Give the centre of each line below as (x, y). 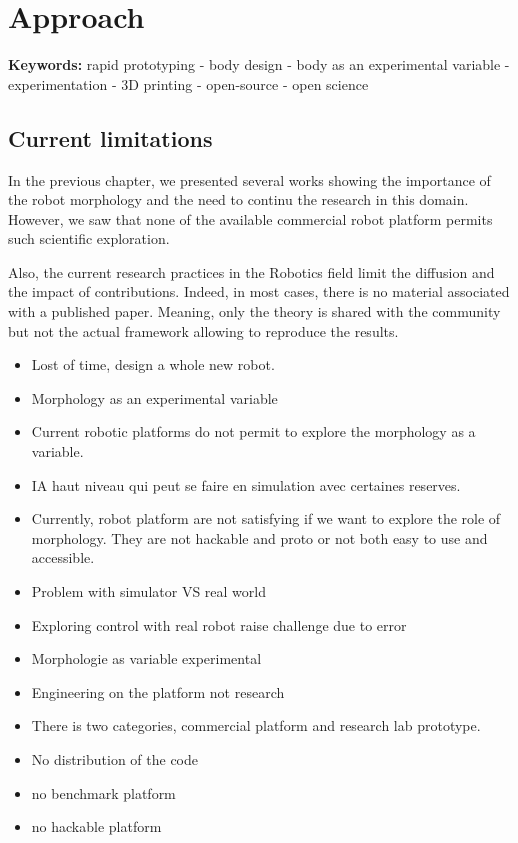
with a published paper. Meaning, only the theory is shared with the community (254, 311)
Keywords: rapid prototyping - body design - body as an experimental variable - (259, 64)
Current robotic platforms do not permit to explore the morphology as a (253, 431)
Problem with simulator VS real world (148, 591)
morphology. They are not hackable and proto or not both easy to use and (259, 537)
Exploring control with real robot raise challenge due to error (219, 624)
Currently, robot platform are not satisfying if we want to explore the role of (266, 518)
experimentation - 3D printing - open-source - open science (188, 83)
